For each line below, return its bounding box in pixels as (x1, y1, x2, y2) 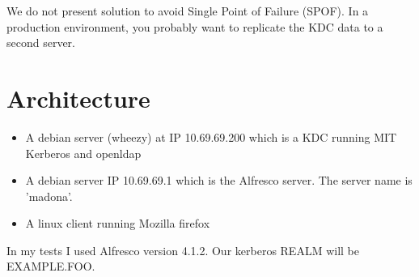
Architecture (6, 81, 150, 114)
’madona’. (25, 187, 73, 204)
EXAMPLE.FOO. (6, 258, 95, 275)
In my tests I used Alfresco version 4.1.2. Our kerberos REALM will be (6, 241, 359, 258)
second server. (6, 34, 75, 51)
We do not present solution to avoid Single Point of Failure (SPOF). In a (6, 2, 369, 19)
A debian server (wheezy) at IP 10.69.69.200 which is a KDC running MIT (25, 128, 397, 145)
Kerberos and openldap (25, 144, 142, 161)
